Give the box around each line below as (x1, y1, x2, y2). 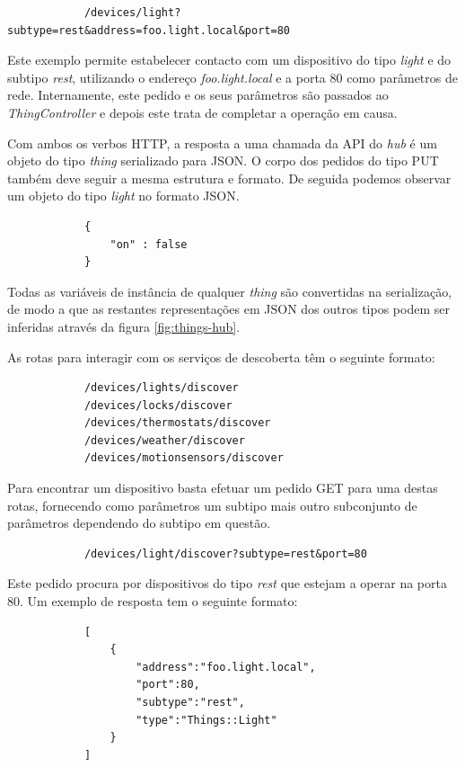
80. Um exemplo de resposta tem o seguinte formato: (7, 592, 298, 611)
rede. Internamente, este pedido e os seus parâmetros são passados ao (7, 85, 389, 104)
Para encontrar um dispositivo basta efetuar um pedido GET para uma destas (7, 478, 438, 497)
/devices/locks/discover (83, 398, 232, 412)
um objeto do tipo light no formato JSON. (7, 186, 240, 205)
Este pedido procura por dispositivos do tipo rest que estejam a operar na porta (7, 574, 447, 593)
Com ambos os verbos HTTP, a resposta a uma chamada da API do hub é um (7, 133, 437, 152)
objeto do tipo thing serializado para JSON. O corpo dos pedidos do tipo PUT (7, 151, 439, 170)
